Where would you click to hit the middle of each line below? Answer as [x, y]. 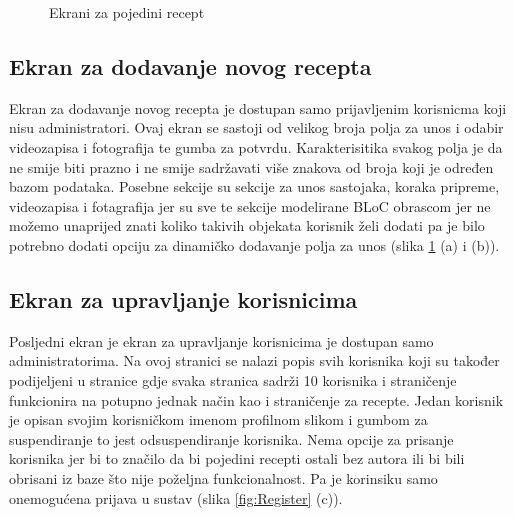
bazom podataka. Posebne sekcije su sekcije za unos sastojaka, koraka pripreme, [254, 186]
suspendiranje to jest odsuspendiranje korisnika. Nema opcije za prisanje [231, 438]
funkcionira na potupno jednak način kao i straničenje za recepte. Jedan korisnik [256, 399]
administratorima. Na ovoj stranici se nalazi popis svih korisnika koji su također [254, 360]
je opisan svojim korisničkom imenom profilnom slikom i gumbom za [218, 419]
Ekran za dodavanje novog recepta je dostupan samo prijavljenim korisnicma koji [258, 107]
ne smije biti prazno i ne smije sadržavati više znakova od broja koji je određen [251, 166]
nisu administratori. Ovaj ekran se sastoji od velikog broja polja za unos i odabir [256, 127]
